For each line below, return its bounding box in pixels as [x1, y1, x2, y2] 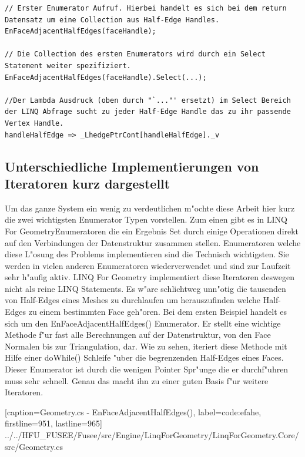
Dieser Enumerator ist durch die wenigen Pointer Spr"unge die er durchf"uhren [5, 363, 289, 375]
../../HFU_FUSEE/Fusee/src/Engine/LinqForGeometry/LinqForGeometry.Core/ [5, 429, 299, 441]
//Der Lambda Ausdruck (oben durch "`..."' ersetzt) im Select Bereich [5, 96, 291, 105]
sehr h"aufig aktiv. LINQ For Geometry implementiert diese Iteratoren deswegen [5, 271, 295, 283]
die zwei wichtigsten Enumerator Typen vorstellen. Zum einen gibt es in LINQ [5, 213, 287, 226]
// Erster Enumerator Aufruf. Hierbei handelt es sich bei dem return [5, 4, 287, 12]
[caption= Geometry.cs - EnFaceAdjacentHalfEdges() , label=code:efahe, [5, 405, 262, 418]
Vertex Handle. [5, 119, 64, 127]
